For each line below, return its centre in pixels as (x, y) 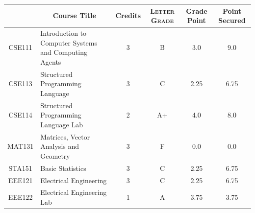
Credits (128, 15)
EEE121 (20, 180)
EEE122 (20, 197)
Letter (162, 11)
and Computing (64, 52)
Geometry (55, 155)
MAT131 (21, 146)
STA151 (20, 168)
